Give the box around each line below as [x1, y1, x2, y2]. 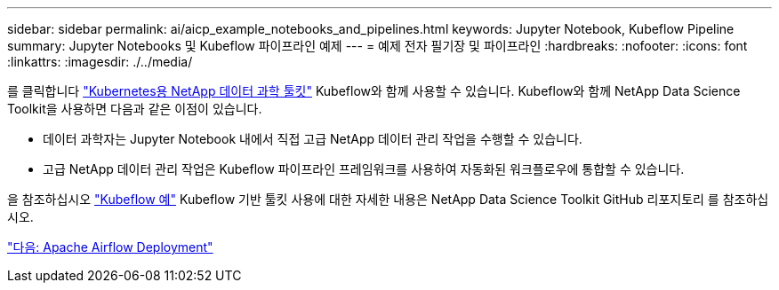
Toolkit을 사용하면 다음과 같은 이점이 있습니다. [7, 101, 262, 116]
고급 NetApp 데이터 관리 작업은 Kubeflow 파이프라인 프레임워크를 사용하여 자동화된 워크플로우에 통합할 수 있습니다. [43, 161, 685, 176]
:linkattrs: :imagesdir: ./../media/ [7, 54, 193, 69]
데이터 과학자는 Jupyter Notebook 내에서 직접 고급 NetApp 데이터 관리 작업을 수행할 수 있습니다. [43, 131, 582, 146]
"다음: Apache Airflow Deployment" [7, 239, 213, 255]
